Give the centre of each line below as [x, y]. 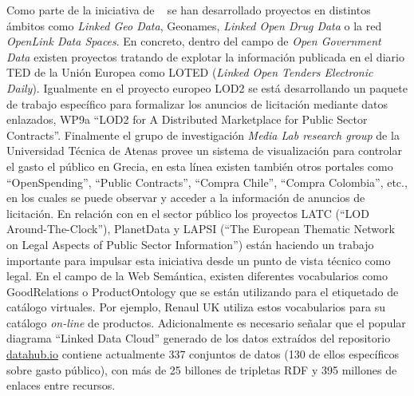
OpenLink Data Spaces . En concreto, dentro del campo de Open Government [194, 41]
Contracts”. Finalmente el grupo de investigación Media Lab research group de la [203, 135]
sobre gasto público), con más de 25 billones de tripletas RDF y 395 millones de [202, 369]
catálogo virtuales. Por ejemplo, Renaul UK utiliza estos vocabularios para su [196, 307]
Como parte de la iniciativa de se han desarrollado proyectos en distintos [189, 10]
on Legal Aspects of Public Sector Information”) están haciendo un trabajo [190, 244]
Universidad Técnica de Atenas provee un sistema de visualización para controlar [204, 150]
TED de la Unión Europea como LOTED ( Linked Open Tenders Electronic [190, 72]
